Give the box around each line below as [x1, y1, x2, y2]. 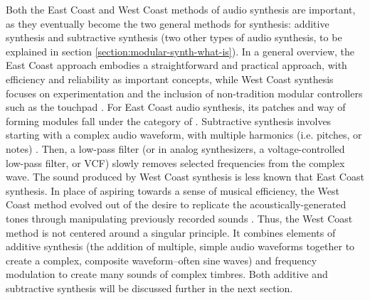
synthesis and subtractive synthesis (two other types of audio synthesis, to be [6, 30, 342, 45]
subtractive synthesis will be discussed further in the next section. [6, 280, 293, 295]
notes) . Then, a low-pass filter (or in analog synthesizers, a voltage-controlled [6, 141, 345, 156]
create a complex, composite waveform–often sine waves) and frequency [6, 252, 317, 267]
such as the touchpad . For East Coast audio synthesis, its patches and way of [6, 100, 346, 114]
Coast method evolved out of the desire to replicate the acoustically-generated [6, 197, 347, 212]
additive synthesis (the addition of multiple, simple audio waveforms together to [6, 239, 355, 254]
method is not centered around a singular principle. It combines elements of [6, 225, 336, 240]
